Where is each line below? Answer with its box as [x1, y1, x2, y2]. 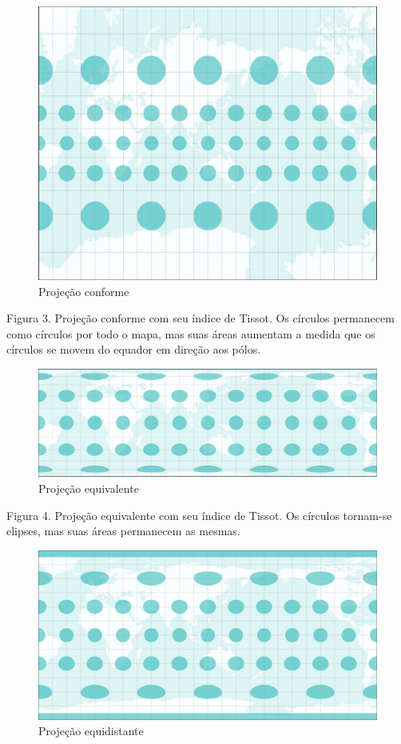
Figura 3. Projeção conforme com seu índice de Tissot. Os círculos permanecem [6, 310, 395, 326]
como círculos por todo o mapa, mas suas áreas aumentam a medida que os [6, 325, 375, 342]
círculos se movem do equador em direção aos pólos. [6, 341, 261, 358]
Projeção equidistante [38, 722, 144, 739]
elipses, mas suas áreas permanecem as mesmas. [6, 522, 240, 539]
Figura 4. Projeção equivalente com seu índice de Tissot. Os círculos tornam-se [6, 506, 392, 523]
